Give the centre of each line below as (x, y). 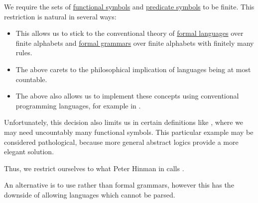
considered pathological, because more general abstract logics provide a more (121, 142)
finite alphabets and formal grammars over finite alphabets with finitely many (135, 43)
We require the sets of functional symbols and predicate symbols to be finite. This (129, 6)
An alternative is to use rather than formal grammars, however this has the (119, 185)
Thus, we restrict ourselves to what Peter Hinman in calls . (94, 168)
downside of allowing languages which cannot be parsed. (90, 194)
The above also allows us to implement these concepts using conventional (127, 96)
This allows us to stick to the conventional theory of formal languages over (129, 33)
